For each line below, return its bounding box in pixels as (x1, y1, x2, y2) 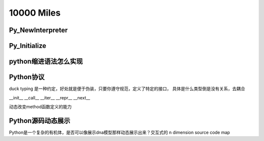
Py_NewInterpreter (9, 26, 68, 34)
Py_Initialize (9, 42, 46, 50)
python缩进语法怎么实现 (9, 57, 83, 66)
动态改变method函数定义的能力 (9, 103, 72, 110)
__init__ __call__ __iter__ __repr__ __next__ (9, 94, 90, 100)
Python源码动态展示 (9, 117, 70, 125)
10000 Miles (9, 7, 61, 18)
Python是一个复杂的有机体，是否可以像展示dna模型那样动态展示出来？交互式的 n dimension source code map (9, 129, 230, 135)
